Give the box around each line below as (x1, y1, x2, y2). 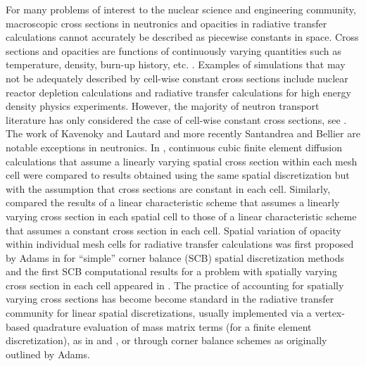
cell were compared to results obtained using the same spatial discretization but (6, 168, 350, 182)
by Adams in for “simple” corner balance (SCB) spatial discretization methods (6, 250, 345, 265)
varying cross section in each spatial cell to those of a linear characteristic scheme (6, 208, 357, 223)
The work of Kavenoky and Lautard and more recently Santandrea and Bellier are (6, 126, 360, 141)
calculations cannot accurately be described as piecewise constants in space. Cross (6, 30, 359, 44)
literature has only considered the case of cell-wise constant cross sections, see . (6, 112, 347, 127)
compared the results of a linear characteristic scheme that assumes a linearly (6, 195, 340, 210)
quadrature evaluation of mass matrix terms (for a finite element (32, 319, 312, 334)
